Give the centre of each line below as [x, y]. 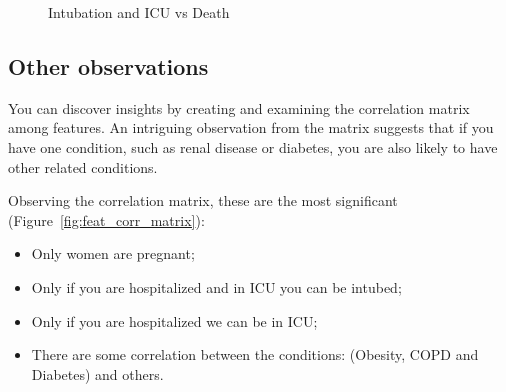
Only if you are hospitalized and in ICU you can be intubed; [216, 286]
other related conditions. [83, 166]
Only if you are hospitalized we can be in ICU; [174, 320]
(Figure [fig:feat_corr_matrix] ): [106, 219]
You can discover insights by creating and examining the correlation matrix [239, 107]
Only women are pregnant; [113, 253]
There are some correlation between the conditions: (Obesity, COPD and [255, 354]
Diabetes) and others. [97, 373]
